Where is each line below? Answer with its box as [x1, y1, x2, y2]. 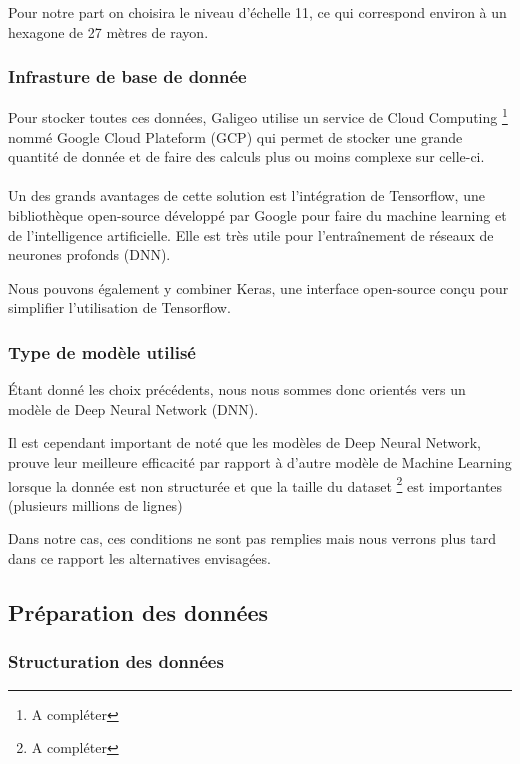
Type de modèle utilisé [8, 339, 196, 364]
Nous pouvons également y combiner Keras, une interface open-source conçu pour [8, 277, 509, 298]
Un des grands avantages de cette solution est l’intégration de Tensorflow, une [8, 185, 485, 206]
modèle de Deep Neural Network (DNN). [8, 398, 259, 419]
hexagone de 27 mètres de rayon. [8, 21, 209, 42]
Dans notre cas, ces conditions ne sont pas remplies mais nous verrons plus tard [8, 528, 497, 549]
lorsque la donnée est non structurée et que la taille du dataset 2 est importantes [8, 472, 503, 496]
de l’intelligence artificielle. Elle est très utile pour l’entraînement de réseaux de [8, 224, 494, 245]
